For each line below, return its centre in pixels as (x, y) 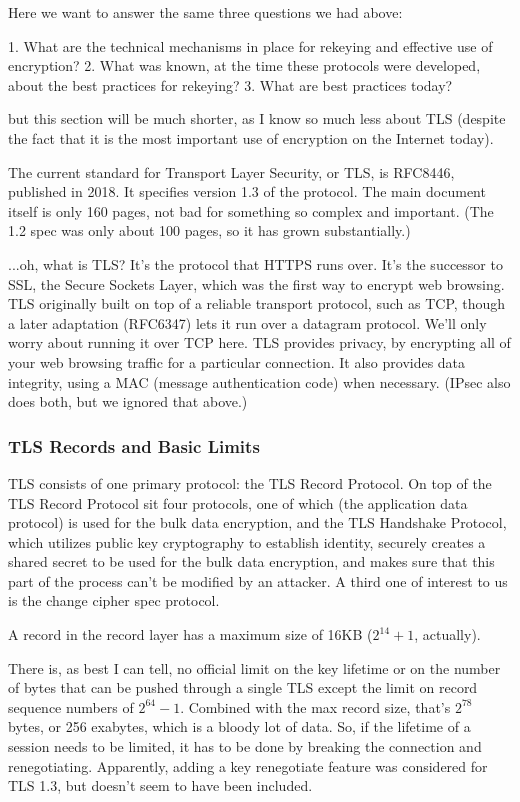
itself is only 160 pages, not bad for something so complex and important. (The (251, 210)
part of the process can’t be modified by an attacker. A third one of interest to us (258, 580)
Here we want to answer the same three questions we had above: (205, 12)
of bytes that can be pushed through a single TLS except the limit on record (243, 687)
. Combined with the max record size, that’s (315, 706)
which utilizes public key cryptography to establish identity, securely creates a (247, 541)
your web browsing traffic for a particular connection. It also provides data (237, 361)
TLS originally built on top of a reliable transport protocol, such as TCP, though (257, 303)
